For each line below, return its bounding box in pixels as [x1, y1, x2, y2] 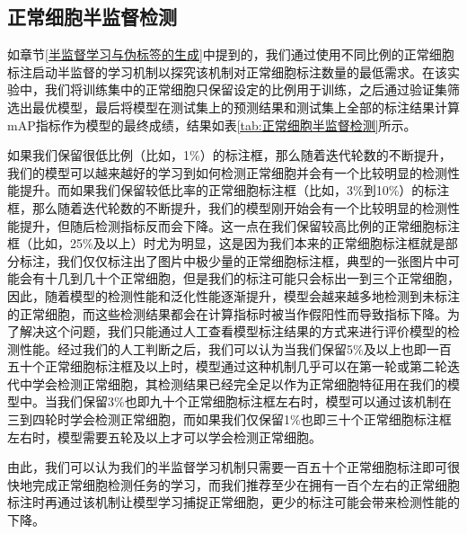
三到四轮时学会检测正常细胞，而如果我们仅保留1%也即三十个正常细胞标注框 [7, 410, 452, 429]
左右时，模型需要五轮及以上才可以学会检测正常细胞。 [7, 427, 322, 446]
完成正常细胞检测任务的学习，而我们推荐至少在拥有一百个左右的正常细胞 [31, 475, 460, 494]
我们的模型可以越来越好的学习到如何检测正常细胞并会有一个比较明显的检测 [7, 163, 447, 182]
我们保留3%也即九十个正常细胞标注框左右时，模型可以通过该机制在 [57, 392, 452, 411]
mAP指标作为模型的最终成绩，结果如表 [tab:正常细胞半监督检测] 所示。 [7, 115, 417, 134]
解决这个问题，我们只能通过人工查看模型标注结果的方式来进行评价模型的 [19, 322, 447, 341]
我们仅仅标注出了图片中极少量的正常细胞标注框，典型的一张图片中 [57, 251, 447, 270]
